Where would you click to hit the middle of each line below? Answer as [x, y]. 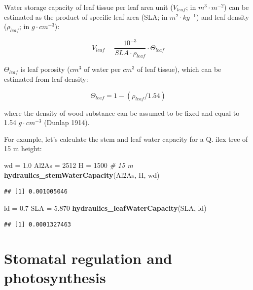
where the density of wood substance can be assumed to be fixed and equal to [122, 113]
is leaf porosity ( [45, 69]
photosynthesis [55, 277]
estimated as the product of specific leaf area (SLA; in [86, 16]
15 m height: [23, 148]
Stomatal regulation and [88, 258]
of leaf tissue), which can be [179, 69]
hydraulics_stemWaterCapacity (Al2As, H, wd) [82, 175]
